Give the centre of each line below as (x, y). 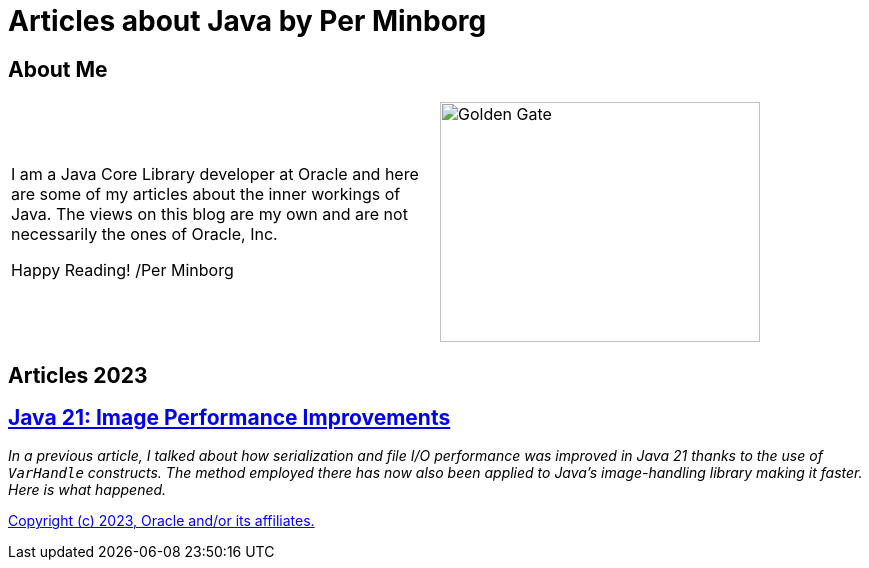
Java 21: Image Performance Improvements (229, 418)
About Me (58, 69)
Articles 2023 (78, 375)
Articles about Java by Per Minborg (247, 21)
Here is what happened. (87, 490)
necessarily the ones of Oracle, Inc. (144, 234)
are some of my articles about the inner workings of (206, 194)
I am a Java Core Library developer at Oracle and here (215, 174)
